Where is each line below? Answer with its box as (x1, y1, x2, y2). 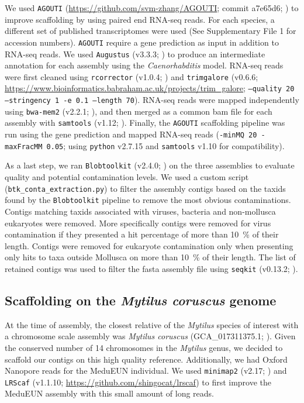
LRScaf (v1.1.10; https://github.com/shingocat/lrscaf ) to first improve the (5, 376, 272, 388)
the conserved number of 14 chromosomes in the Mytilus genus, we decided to (5, 341, 283, 353)
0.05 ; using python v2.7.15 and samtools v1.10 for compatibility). (46, 139, 285, 151)
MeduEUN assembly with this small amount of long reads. (5, 387, 215, 399)
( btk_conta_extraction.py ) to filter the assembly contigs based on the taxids (5, 182, 286, 194)
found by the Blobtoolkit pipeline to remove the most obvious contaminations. (5, 194, 291, 206)
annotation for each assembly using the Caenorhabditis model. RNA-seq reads (5, 59, 284, 71)
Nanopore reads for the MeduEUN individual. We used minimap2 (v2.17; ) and (5, 364, 287, 377)
